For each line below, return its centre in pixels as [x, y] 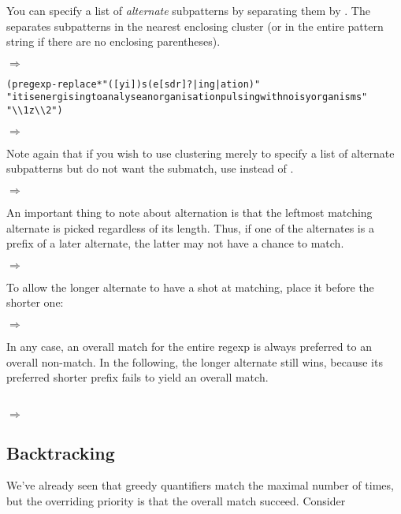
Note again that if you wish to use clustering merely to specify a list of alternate [200, 153]
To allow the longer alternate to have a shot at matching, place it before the [190, 287]
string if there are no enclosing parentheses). [113, 41]
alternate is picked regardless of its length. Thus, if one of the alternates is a [190, 227]
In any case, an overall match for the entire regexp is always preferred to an [189, 346]
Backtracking [61, 452]
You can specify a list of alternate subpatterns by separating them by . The [188, 10]
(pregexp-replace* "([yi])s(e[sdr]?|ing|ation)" [134, 84]
